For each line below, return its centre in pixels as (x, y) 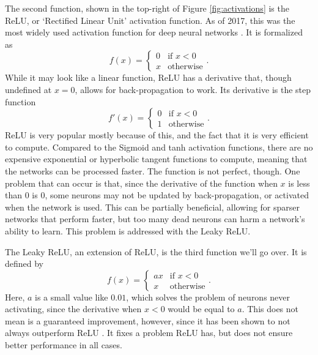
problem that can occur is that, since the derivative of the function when (141, 183)
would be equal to (201, 309)
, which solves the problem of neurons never (208, 297)
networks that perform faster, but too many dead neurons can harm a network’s (155, 219)
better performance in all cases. (64, 345)
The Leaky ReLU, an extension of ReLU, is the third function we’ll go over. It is (156, 251)
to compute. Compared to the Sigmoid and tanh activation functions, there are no (159, 147)
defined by (24, 263)
